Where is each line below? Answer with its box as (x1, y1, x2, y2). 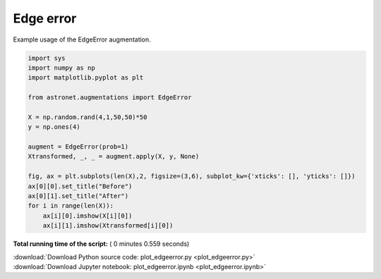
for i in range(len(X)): (28, 201, 114, 210)
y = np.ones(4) (28, 123, 80, 131)
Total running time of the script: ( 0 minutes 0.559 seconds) (13, 240, 190, 248)
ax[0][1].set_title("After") (28, 192, 129, 200)
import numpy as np (28, 63, 95, 72)
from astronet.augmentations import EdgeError (28, 94, 192, 101)
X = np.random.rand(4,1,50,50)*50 (28, 113, 147, 121)
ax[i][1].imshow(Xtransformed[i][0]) (42, 222, 174, 230)
